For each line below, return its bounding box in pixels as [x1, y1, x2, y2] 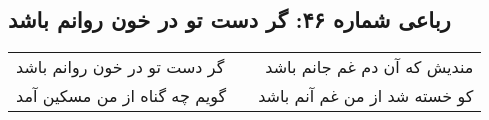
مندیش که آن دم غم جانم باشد [265, 55, 474, 79]
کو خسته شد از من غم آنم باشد [258, 84, 474, 108]
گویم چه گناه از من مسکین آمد [16, 84, 227, 108]
